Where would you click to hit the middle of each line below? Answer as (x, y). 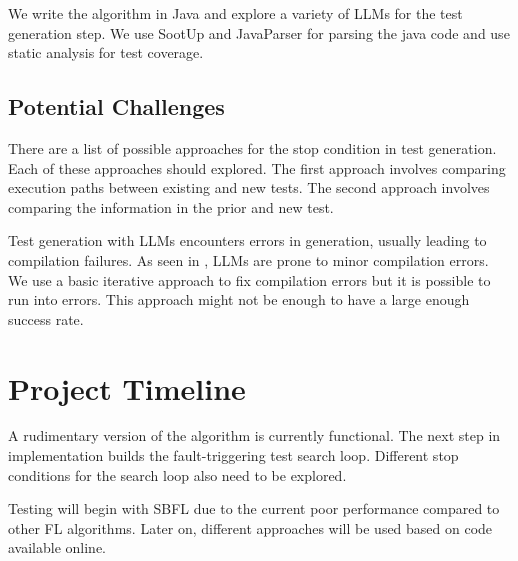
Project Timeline (127, 387)
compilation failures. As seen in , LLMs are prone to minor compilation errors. (248, 259)
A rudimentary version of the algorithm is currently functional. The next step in (254, 435)
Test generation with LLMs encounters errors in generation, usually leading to (247, 240)
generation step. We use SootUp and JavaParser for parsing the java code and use (259, 32)
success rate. (46, 318)
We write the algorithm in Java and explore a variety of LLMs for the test (235, 13)
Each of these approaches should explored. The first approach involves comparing (257, 167)
